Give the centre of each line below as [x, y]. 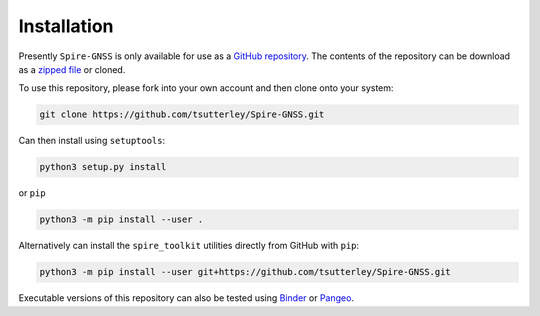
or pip [32, 193]
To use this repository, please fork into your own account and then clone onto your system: [206, 88]
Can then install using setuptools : [92, 141]
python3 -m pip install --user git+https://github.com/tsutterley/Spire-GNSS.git [245, 272]
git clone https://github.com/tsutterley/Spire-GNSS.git [182, 114]
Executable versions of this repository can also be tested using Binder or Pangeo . [186, 298]
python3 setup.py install [103, 167]
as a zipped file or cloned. [72, 69]
